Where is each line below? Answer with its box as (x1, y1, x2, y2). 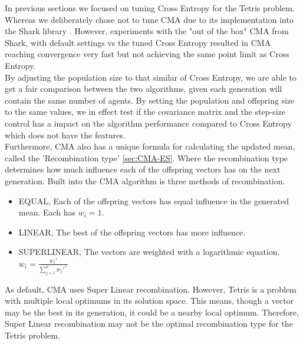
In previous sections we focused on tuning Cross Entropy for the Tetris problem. (5, 2, 295, 14)
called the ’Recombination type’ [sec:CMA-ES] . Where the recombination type (5, 151, 288, 164)
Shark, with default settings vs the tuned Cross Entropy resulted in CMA (5, 36, 271, 48)
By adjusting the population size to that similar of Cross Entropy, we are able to (5, 71, 297, 83)
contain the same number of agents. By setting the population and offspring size (5, 94, 295, 106)
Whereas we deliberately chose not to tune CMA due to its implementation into (5, 13, 294, 25)
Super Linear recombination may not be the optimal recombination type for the (5, 317, 293, 330)
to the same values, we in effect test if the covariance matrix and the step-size (5, 105, 285, 118)
